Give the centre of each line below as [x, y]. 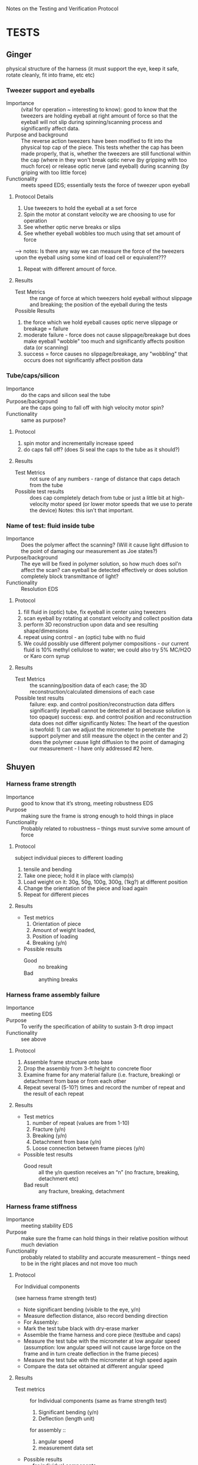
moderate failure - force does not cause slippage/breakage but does [107, 335]
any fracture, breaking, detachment [82, 1191]
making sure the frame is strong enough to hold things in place [97, 816]
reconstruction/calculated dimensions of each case [92, 691]
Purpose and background [37, 135]
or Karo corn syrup [46, 656]
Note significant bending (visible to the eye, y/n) [82, 1310]
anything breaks [58, 979]
